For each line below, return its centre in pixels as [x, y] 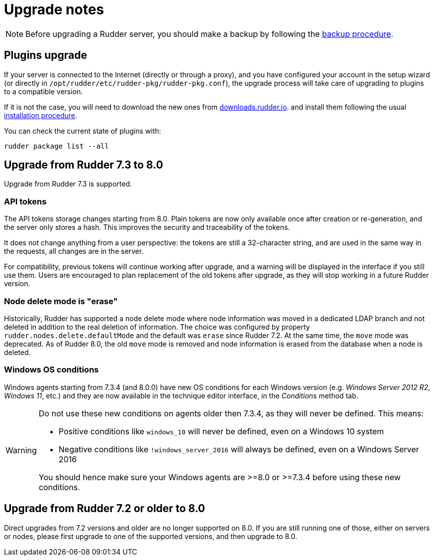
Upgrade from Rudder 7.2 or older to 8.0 [105, 509]
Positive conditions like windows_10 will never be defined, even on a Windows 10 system [221, 431]
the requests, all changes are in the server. [74, 251]
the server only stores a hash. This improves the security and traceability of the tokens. [147, 227]
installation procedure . [41, 115]
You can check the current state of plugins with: [83, 131]
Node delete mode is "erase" [61, 301]
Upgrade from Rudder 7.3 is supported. [68, 184]
